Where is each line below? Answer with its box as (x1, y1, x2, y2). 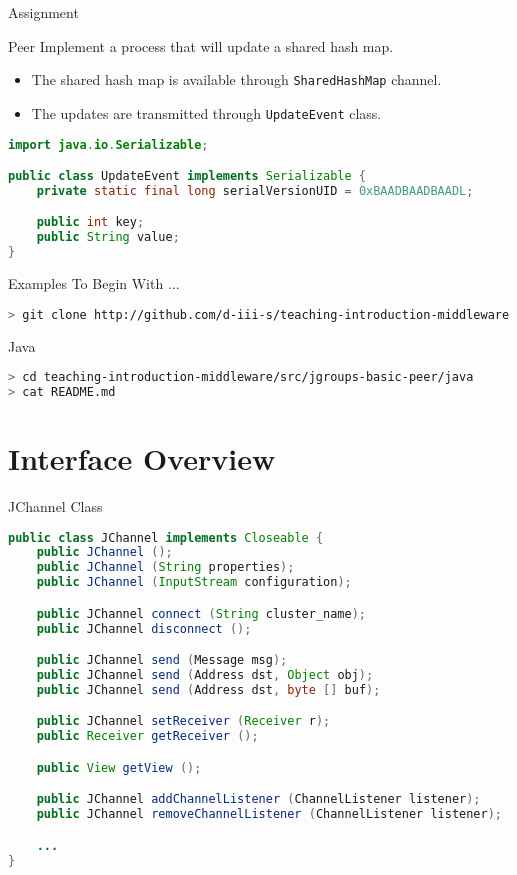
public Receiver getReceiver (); (36, 729, 259, 744)
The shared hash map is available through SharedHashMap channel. (31, 69, 442, 90)
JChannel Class (8, 496, 103, 516)
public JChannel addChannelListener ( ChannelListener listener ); (36, 792, 481, 807)
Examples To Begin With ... (8, 273, 180, 294)
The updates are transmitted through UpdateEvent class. (31, 102, 382, 123)
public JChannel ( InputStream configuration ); (36, 575, 352, 590)
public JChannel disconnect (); (36, 621, 252, 636)
